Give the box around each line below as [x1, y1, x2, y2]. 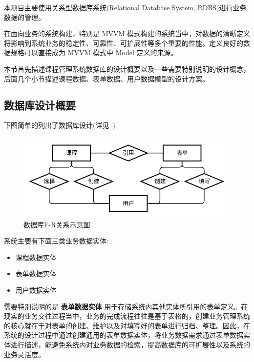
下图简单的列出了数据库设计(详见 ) [4, 120, 115, 130]
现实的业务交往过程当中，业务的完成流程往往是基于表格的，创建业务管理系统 [4, 311, 250, 321]
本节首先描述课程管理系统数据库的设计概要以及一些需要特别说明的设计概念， [4, 63, 250, 74]
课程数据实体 [15, 252, 57, 262]
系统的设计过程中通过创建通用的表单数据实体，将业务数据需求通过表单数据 [4, 330, 243, 340]
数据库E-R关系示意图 [23, 219, 90, 229]
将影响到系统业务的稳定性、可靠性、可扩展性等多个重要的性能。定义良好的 [4, 38, 243, 48]
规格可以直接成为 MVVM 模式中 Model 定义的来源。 [10, 47, 178, 58]
